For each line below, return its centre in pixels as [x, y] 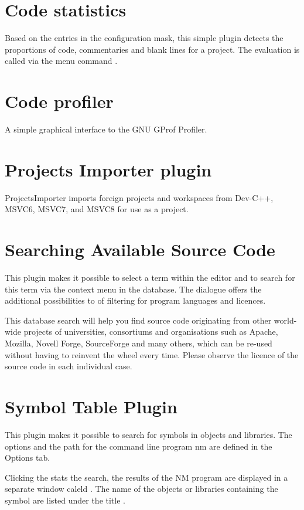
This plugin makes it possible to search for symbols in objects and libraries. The [148, 434]
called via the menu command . [61, 61]
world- [285, 320]
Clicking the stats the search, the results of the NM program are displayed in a [146, 477]
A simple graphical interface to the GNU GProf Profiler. [106, 129]
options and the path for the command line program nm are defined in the [139, 446]
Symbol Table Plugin [91, 406]
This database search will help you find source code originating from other [138, 320]
